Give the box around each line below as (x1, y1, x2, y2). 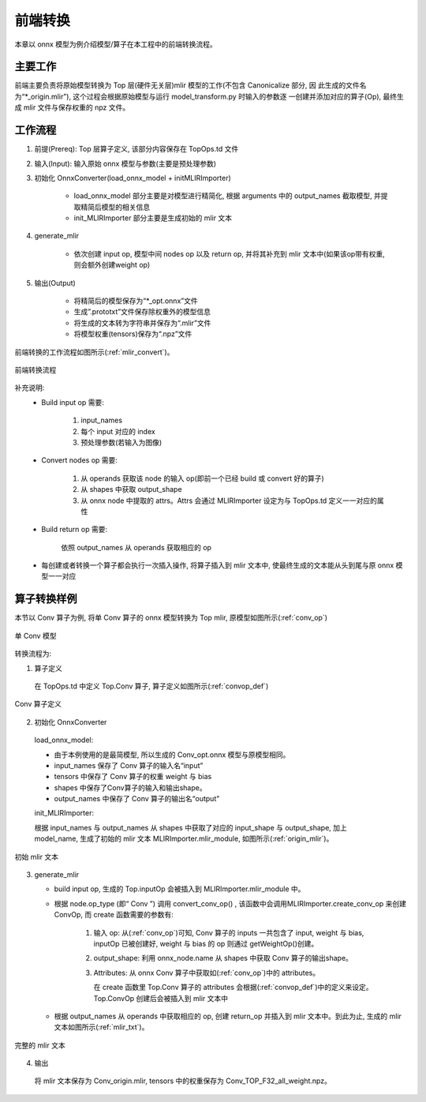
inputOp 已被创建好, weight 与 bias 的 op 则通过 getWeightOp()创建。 (93, 939, 319, 948)
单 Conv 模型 (14, 631, 57, 640)
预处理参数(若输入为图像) (80, 437, 163, 447)
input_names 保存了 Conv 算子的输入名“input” (54, 760, 204, 770)
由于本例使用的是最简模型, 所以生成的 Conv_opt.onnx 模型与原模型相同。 (54, 750, 290, 759)
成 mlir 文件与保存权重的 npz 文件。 (14, 103, 130, 112)
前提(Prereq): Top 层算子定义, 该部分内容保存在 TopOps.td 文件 (34, 144, 239, 154)
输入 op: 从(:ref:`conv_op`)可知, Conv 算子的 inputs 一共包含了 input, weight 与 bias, (93, 928, 364, 937)
